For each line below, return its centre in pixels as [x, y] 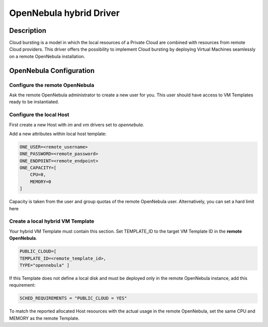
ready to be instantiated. [34, 102]
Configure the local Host [39, 115]
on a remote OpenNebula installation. [47, 56]
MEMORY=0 [41, 182]
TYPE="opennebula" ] [44, 265]
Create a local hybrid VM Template [52, 221]
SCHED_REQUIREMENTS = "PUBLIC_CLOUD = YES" [73, 298]
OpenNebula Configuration [52, 70]
